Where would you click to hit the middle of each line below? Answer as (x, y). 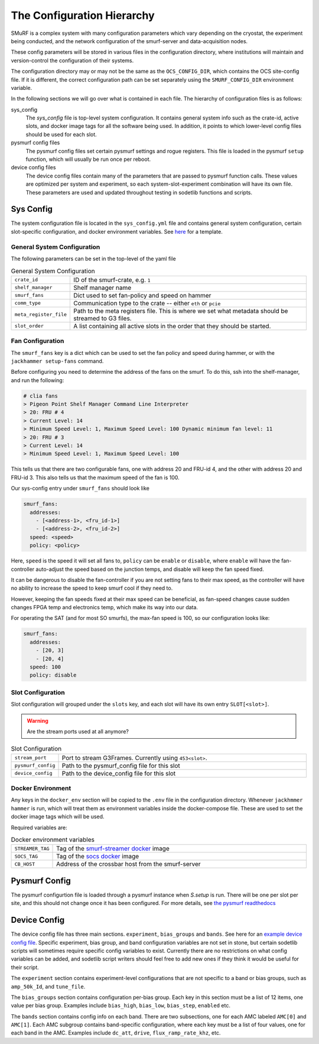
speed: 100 (45, 667)
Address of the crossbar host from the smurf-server (128, 864)
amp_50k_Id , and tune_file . (48, 986)
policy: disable (53, 675)
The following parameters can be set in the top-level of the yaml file (94, 259)
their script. (25, 967)
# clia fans (41, 396)
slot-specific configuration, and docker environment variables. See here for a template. (117, 231)
